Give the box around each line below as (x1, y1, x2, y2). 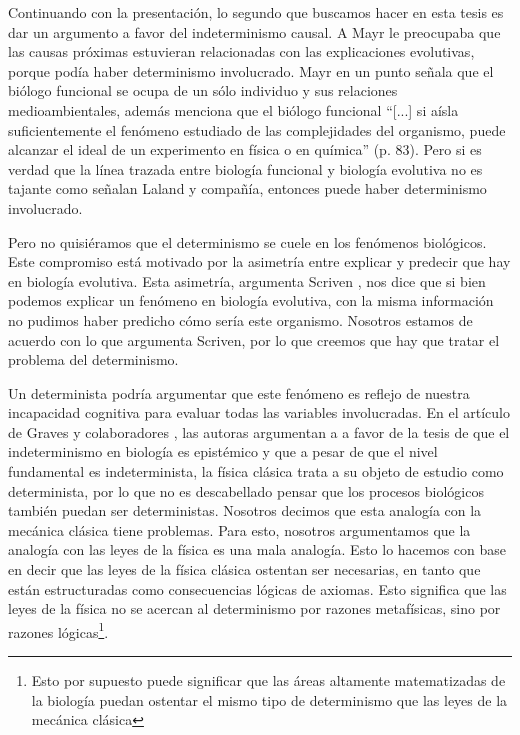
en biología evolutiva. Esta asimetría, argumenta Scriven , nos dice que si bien (8, 270, 486, 291)
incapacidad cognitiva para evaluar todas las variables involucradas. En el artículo (8, 402, 511, 423)
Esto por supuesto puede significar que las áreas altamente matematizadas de (31, 670, 506, 691)
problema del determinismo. (8, 349, 179, 370)
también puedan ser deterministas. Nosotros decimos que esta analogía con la (8, 500, 482, 521)
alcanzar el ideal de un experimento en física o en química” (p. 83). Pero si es (8, 139, 482, 160)
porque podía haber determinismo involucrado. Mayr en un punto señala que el (8, 60, 494, 81)
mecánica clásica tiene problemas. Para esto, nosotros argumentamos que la (8, 519, 471, 540)
